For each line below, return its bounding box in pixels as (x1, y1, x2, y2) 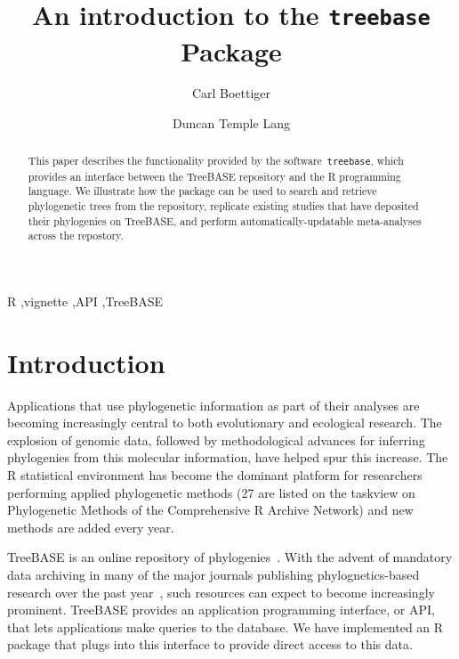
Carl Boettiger (191, 84, 271, 102)
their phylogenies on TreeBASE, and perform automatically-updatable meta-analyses (28, 213, 422, 228)
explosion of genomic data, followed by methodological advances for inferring (7, 430, 425, 449)
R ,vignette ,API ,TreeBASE (7, 291, 164, 310)
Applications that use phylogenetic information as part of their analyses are (7, 395, 420, 414)
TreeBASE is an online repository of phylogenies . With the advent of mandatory (7, 548, 453, 566)
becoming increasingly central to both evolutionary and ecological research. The (7, 413, 442, 432)
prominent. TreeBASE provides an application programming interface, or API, (7, 600, 435, 619)
